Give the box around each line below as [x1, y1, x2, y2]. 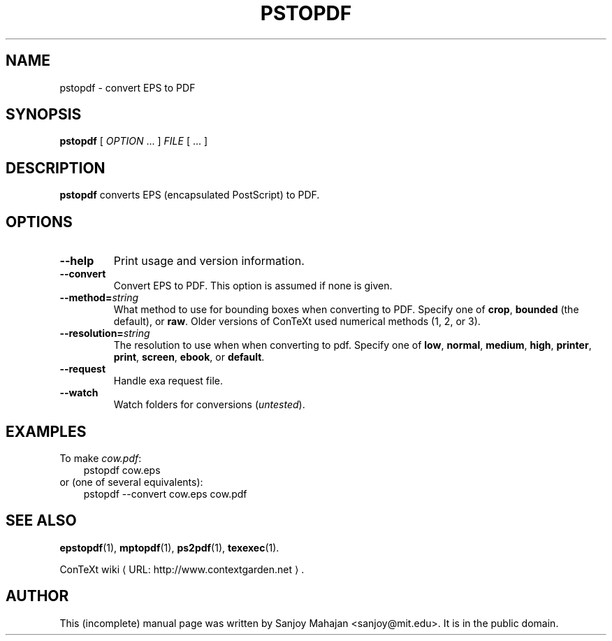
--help [59, 254, 94, 268]
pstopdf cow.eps [83, 463, 161, 476]
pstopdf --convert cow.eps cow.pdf [83, 487, 247, 500]
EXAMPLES [6, 422, 87, 440]
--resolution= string [59, 327, 150, 340]
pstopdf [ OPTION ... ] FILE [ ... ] [59, 135, 208, 147]
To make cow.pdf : [59, 452, 142, 464]
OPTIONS [6, 213, 73, 231]
